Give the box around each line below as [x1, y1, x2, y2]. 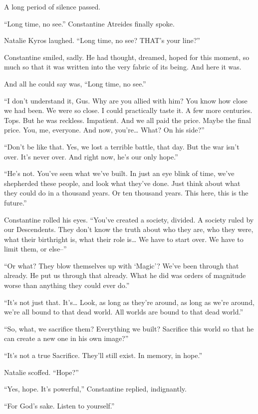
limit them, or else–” [4, 243, 67, 254]
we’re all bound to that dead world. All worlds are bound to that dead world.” [4, 306, 244, 317]
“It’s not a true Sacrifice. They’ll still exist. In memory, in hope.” [4, 350, 203, 360]
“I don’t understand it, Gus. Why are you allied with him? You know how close [4, 95, 248, 105]
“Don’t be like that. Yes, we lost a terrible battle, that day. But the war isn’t [4, 141, 240, 151]
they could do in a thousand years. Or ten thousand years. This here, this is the [4, 187, 249, 198]
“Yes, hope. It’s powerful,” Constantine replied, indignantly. [4, 383, 187, 394]
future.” [4, 197, 27, 207]
